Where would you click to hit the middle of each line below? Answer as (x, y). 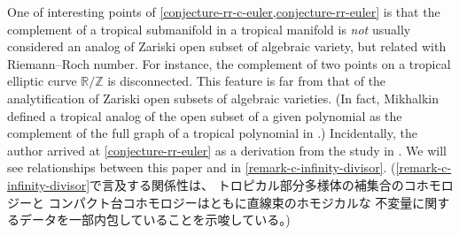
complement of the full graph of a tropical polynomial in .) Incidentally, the (212, 133)
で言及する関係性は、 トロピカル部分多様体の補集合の (247, 184)
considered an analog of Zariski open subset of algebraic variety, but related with (227, 46)
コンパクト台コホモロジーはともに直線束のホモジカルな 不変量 (230, 202)
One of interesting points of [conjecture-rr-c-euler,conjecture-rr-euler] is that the (224, 11)
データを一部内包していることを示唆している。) (155, 220)
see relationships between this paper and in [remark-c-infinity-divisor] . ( (202, 167)
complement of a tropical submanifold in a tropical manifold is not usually (209, 29)
